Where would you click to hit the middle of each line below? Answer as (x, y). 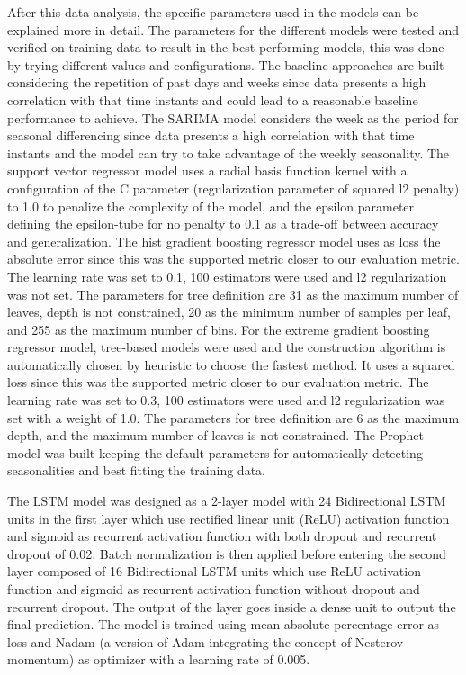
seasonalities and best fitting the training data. (136, 470)
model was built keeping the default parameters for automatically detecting (215, 452)
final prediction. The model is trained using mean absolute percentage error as (224, 624)
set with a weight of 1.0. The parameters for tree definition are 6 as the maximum (233, 417)
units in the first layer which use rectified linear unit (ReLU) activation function (229, 518)
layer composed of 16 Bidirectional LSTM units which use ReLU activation (214, 571)
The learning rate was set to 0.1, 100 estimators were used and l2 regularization (227, 276)
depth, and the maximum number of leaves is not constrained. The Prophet (215, 435)
